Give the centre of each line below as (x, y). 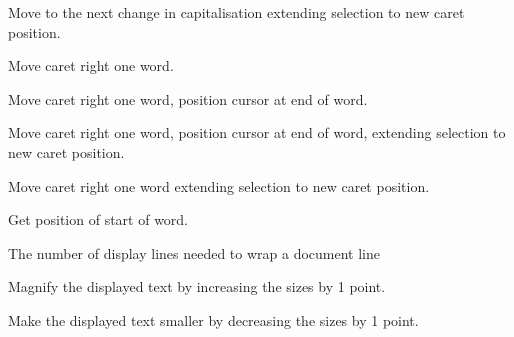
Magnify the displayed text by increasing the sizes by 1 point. (197, 286)
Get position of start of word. (98, 219)
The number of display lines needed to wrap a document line (194, 252)
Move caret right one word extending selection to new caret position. (219, 185)
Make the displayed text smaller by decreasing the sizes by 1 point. (213, 319)
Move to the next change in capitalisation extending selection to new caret (236, 12)
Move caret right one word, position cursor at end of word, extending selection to (257, 132)
